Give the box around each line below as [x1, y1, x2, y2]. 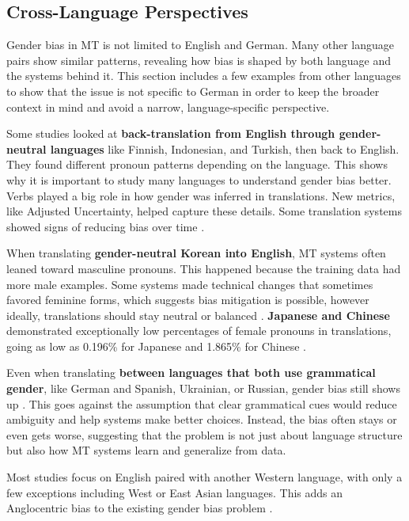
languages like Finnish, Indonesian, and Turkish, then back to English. [50, 140, 400, 157]
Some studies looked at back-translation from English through [6, 125, 335, 142]
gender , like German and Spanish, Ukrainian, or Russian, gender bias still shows [6, 380, 400, 397]
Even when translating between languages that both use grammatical [6, 364, 376, 381]
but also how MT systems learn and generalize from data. [6, 442, 286, 458]
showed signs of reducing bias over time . [6, 218, 205, 234]
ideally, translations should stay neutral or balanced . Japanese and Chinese [6, 306, 390, 323]
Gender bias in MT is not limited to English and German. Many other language [6, 36, 394, 53]
